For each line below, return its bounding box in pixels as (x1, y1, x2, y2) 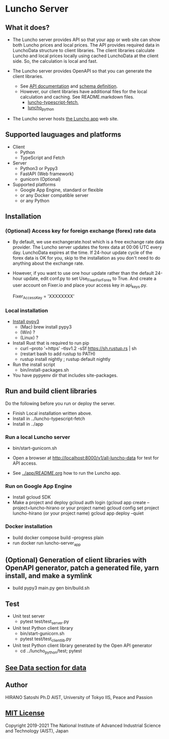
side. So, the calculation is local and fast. (12, 58, 98, 64)
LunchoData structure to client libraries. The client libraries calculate (12, 48, 155, 53)
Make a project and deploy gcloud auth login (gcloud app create (12, 500, 146, 506)
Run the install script (12, 361, 55, 367)
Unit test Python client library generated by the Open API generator (12, 642, 152, 648)
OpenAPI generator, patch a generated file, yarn (5, 563, 159, 572)
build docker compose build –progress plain (12, 535, 104, 541)
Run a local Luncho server (5, 433, 71, 440)
